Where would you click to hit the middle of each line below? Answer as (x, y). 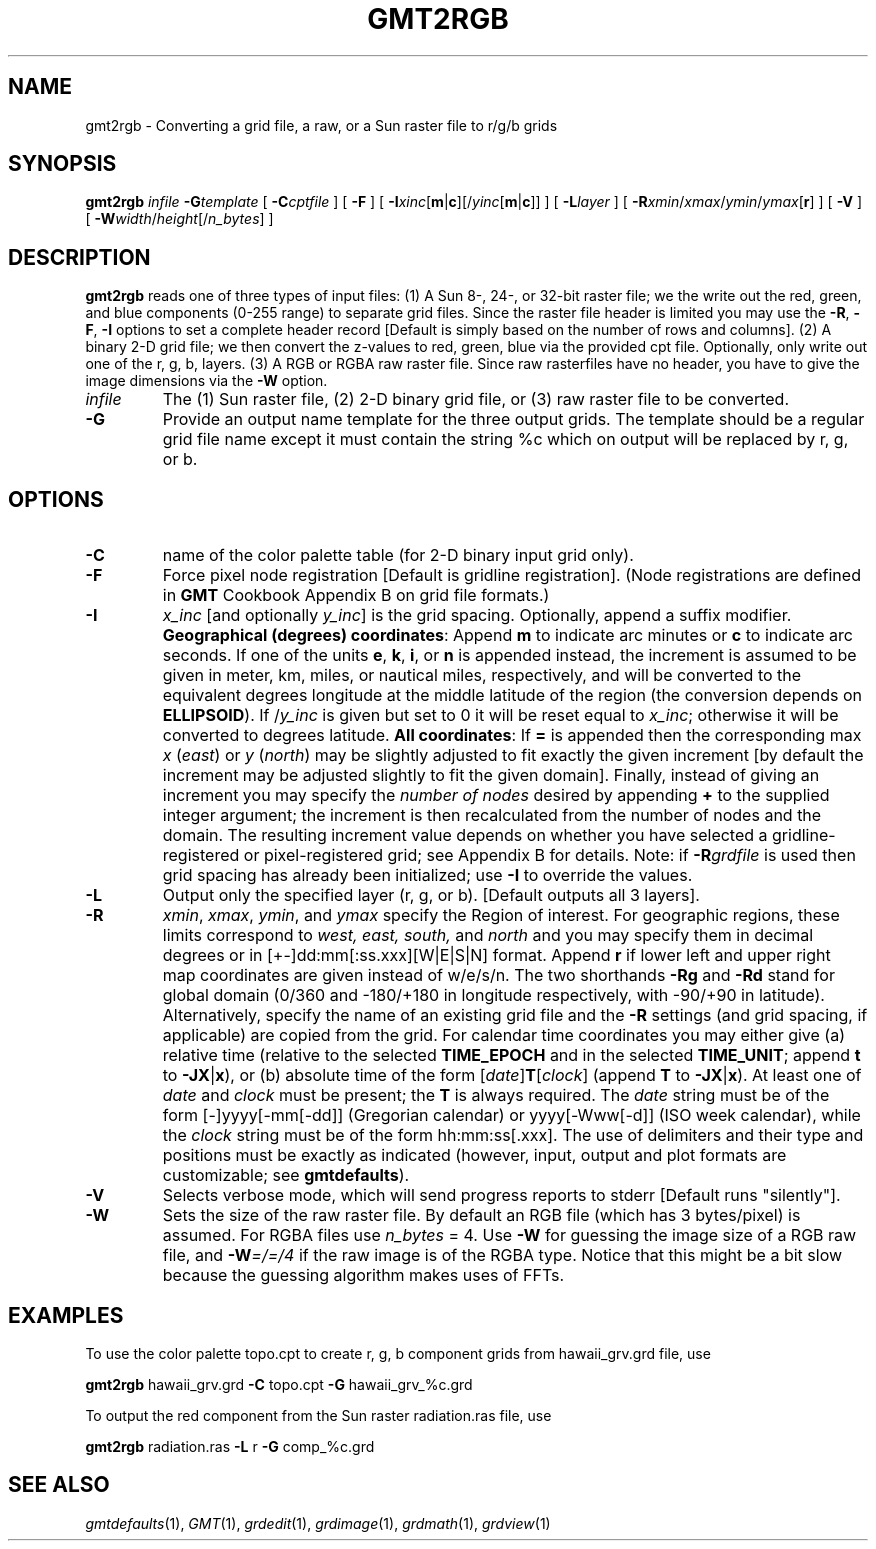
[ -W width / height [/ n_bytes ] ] (179, 219)
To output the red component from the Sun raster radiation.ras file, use (318, 1415)
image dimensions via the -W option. (206, 381)
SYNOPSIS (62, 164)
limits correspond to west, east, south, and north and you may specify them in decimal (488, 935)
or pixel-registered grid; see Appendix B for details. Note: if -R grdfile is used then (549, 855)
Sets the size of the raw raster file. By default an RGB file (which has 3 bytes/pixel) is (481, 1215)
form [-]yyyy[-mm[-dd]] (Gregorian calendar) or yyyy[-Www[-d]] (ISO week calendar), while (511, 1115)
